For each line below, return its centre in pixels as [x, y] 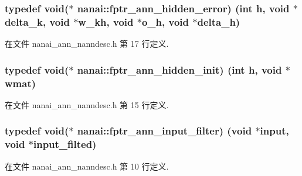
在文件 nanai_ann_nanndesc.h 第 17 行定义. [87, 44]
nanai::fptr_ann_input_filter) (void [164, 131]
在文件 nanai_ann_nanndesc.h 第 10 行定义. [87, 166]
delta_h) [219, 21]
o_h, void [165, 21]
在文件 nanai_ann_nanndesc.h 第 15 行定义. [87, 104]
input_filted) [65, 144]
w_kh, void [106, 21]
